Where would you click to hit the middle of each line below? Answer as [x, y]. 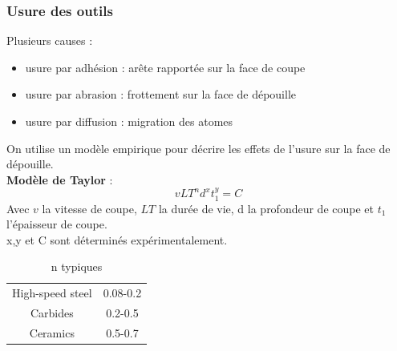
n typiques [77, 266]
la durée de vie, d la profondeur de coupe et [266, 208]
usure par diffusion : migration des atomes [129, 121]
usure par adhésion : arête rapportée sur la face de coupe [165, 67]
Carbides [52, 313]
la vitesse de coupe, [89, 208]
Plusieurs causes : [50, 40]
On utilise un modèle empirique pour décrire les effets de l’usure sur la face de [198, 148]
